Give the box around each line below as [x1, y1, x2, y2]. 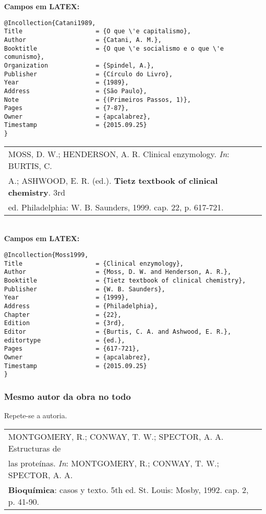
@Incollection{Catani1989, [4, 19, 96, 27]
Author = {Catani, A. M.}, [4, 36, 162, 44]
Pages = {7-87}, [4, 104, 129, 112]
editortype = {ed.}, [4, 336, 125, 344]
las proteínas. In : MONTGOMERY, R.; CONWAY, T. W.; [8, 457, 219, 469]
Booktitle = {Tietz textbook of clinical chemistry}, [4, 276, 246, 284]
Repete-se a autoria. [4, 410, 67, 421]
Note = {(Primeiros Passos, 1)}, [4, 96, 191, 103]
